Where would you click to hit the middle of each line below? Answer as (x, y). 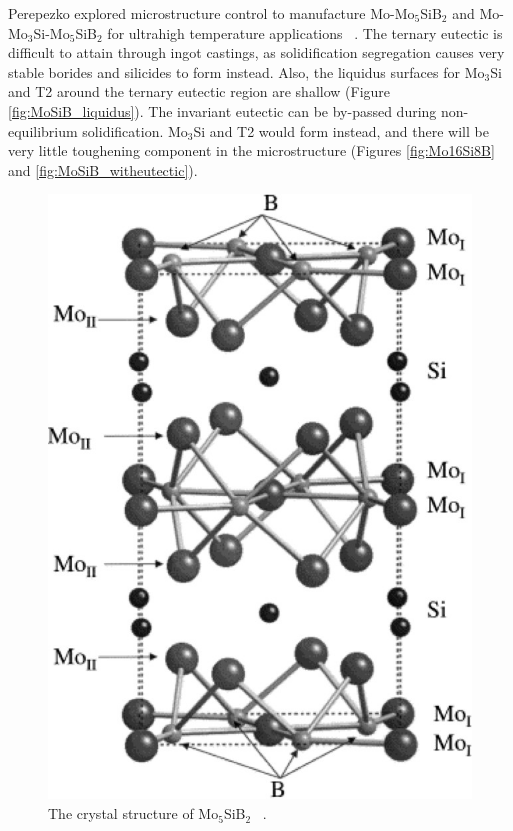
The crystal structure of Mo (133, 813)
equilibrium (43, 130)
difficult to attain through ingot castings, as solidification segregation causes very (256, 52)
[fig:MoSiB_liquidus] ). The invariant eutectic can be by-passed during (222, 110)
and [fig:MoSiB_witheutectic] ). (103, 169)
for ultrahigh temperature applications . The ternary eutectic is (305, 32)
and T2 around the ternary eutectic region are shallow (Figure (199, 91)
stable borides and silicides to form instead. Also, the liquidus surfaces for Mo (246, 71)
